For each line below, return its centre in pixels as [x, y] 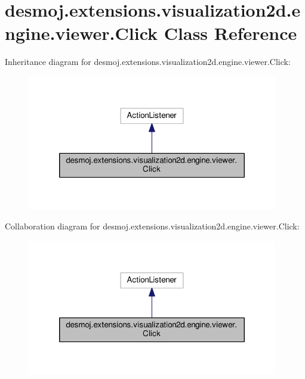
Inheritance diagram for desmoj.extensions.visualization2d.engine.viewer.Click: [148, 62]
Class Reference [230, 33]
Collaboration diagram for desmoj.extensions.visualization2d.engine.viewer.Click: [152, 226]
